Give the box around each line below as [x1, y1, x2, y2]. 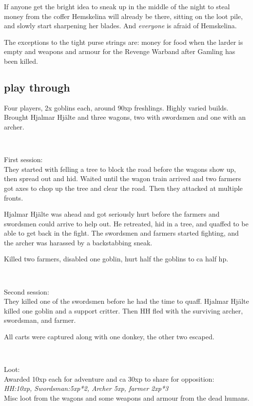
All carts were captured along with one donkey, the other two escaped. [4, 332, 214, 342]
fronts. [4, 192, 23, 203]
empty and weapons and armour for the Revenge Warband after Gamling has [4, 46, 235, 56]
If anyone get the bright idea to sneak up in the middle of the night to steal [4, 1, 230, 11]
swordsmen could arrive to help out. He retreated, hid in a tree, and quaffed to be [4, 218, 249, 228]
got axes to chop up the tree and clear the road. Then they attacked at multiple [4, 183, 243, 193]
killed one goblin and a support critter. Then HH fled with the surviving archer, [4, 305, 243, 315]
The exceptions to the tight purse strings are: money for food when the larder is [4, 37, 243, 47]
